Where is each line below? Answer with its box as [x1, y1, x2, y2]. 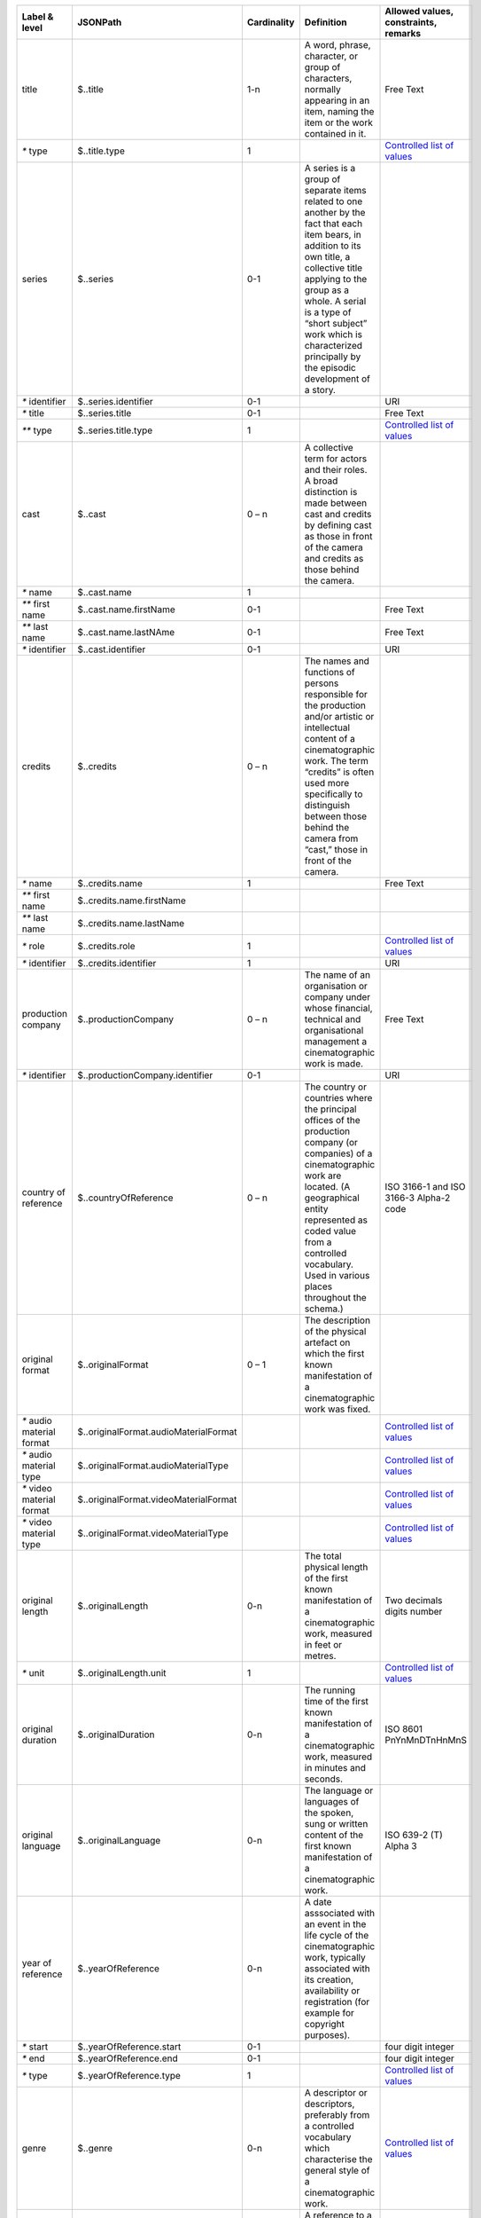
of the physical [304, 1325, 367, 1337]
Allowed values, [384, 5, 454, 17]
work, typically [304, 1952, 367, 1963]
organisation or [304, 980, 368, 992]
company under [304, 991, 371, 1003]
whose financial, [304, 1003, 373, 1014]
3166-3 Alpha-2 [384, 1192, 451, 1204]
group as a [304, 284, 350, 296]
